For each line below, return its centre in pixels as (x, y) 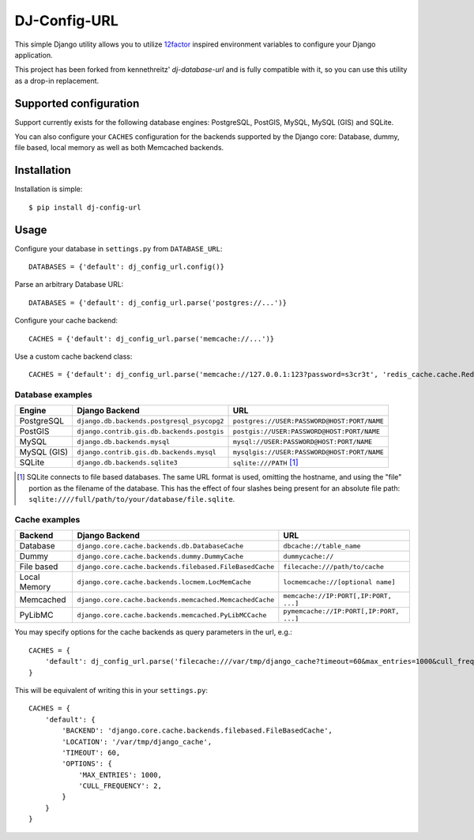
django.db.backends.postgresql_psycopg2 (150, 421)
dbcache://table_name (322, 546)
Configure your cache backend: (66, 321)
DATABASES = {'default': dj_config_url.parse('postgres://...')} (158, 303)
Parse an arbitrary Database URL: (69, 284)
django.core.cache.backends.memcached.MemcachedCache (176, 599)
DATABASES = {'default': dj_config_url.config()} (127, 267)
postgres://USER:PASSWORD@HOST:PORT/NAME (308, 421)
